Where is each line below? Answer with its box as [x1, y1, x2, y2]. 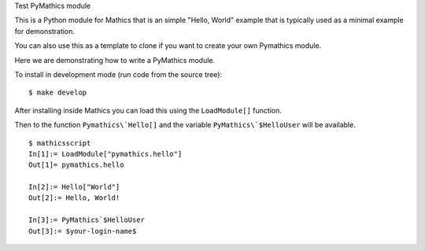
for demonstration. [14, 26, 75, 35]
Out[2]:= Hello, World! [28, 194, 120, 202]
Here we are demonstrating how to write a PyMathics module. [14, 55, 216, 65]
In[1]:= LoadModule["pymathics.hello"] [28, 149, 183, 158]
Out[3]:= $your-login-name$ [28, 227, 137, 235]
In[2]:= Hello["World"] [28, 183, 120, 192]
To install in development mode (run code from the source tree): [14, 69, 223, 79]
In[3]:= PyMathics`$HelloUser [28, 216, 146, 224]
